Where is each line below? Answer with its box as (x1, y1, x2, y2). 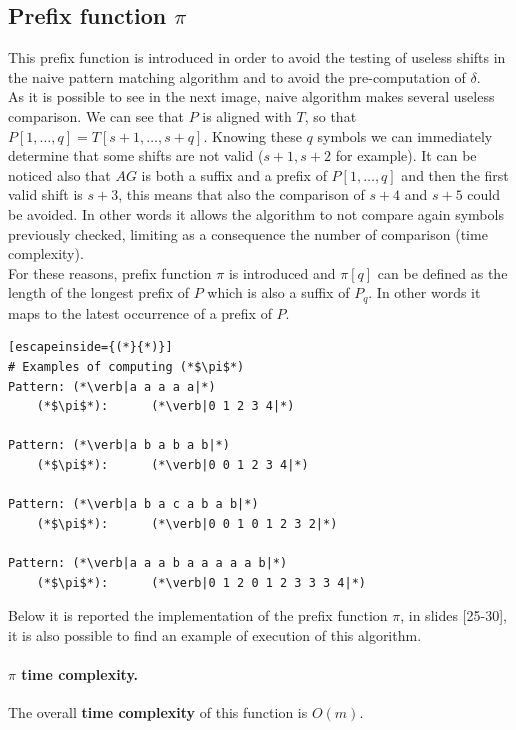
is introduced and (228, 262, 336, 283)
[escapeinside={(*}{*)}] (8, 340, 173, 355)
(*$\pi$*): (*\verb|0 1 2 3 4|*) (36, 399, 295, 414)
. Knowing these (203, 125, 302, 146)
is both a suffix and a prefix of (141, 164, 327, 185)
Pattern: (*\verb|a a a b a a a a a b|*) (8, 555, 288, 570)
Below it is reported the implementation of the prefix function (8, 605, 388, 626)
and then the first (401, 164, 509, 185)
